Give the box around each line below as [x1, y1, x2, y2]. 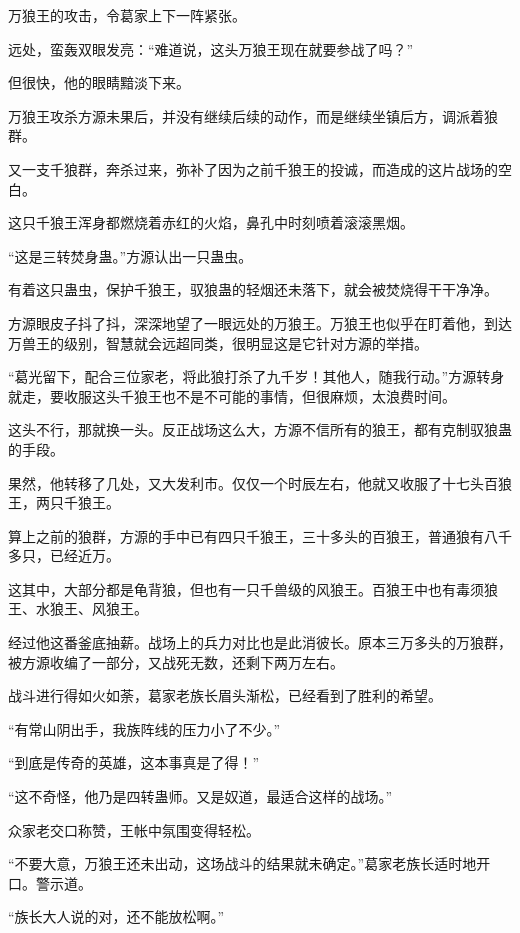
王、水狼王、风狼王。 [8, 598, 148, 619]
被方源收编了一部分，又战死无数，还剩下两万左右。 [8, 651, 344, 672]
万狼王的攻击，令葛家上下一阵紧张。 [8, 5, 246, 25]
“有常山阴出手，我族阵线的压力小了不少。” [8, 718, 281, 739]
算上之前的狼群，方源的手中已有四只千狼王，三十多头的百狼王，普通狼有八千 [8, 525, 512, 546]
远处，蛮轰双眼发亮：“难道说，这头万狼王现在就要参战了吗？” [8, 38, 414, 59]
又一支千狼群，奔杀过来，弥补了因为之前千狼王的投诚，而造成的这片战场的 [8, 158, 498, 179]
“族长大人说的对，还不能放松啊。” [8, 906, 225, 927]
